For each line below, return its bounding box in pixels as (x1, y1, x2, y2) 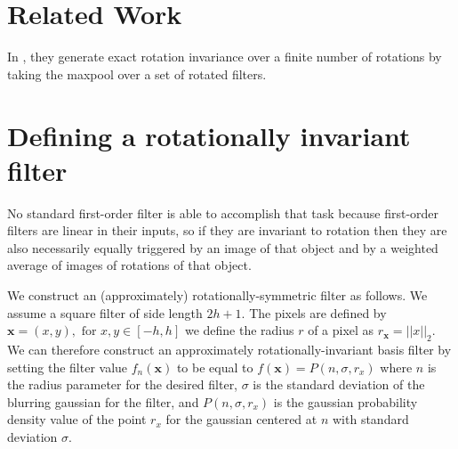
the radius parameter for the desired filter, (7, 375, 238, 394)
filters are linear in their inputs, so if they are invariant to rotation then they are (7, 221, 447, 240)
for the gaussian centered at (165, 410, 317, 429)
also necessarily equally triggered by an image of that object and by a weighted (7, 238, 438, 257)
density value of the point (7, 410, 147, 429)
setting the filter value (7, 357, 128, 376)
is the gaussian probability (273, 392, 418, 411)
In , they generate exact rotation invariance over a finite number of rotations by (7, 47, 442, 66)
